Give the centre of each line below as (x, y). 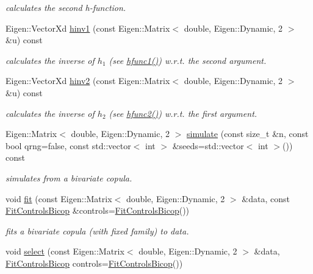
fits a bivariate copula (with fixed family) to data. (97, 230)
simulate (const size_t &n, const (248, 134)
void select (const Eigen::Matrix (65, 251)
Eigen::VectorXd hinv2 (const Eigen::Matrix (88, 81)
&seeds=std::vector (208, 145)
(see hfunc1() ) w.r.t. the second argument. (188, 60)
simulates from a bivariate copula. (69, 177)
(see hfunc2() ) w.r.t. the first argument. (183, 113)
